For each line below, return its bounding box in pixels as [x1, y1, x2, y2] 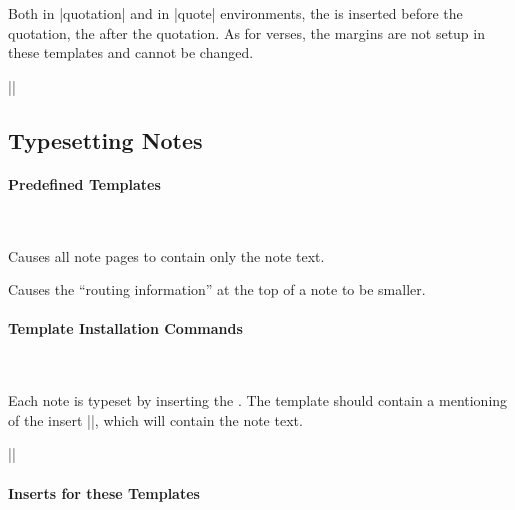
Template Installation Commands [8, 318, 243, 339]
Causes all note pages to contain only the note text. [8, 245, 325, 266]
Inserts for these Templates [8, 482, 200, 503]
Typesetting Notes [8, 124, 203, 155]
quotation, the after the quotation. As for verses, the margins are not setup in [8, 22, 485, 43]
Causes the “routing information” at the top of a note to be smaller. [8, 279, 426, 300]
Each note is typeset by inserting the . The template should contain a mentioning [8, 390, 508, 411]
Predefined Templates [8, 173, 161, 194]
